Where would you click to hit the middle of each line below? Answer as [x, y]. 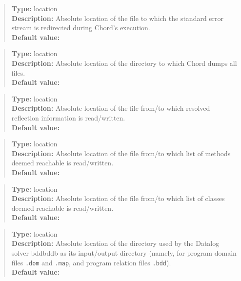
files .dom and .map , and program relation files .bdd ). [91, 262]
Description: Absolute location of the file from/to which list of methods [121, 153]
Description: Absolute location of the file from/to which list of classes [118, 198]
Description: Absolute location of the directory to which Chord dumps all [124, 63]
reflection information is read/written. [68, 117]
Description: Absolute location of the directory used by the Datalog [115, 243]
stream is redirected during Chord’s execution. [81, 28]
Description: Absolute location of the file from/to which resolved [111, 108]
